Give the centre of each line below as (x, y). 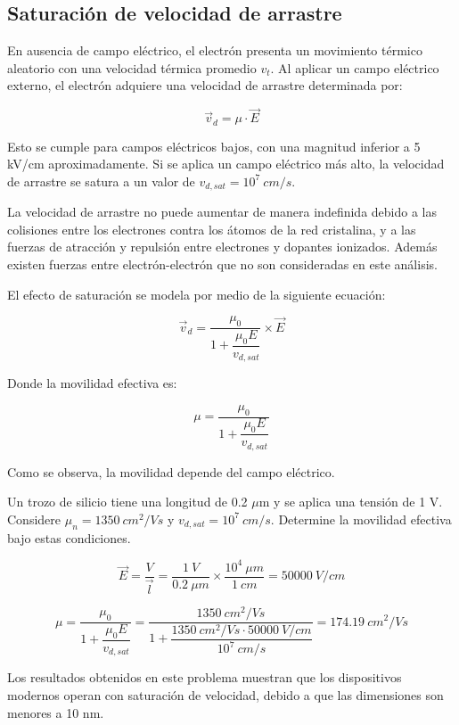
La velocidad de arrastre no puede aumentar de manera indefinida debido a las (222, 212)
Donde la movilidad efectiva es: (92, 383)
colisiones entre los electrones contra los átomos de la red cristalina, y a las (212, 229)
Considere (34, 519)
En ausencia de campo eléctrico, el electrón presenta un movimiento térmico (215, 50)
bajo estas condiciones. (69, 537)
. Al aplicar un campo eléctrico (355, 67)
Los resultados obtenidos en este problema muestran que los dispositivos (205, 677)
